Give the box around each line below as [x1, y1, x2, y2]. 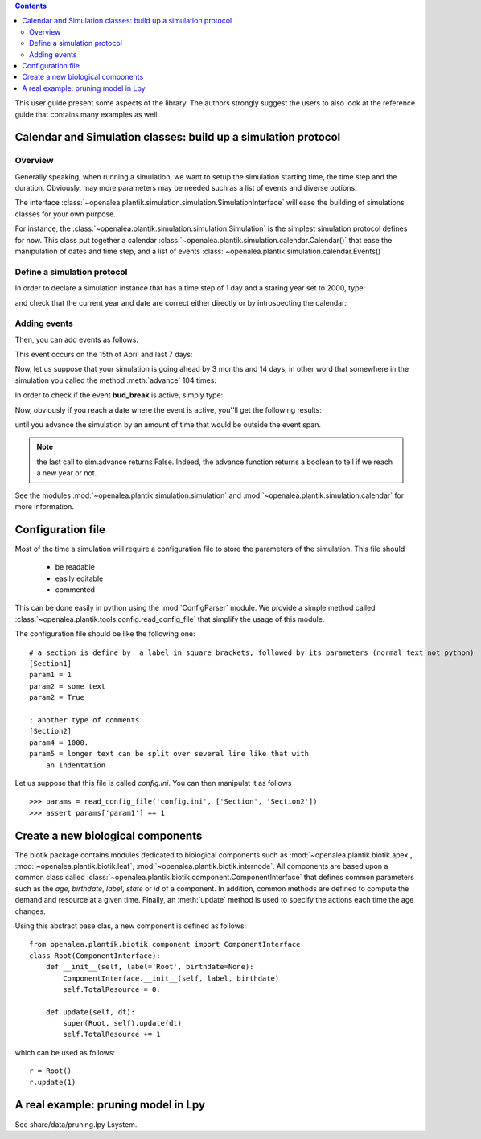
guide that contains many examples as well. [14, 109, 160, 119]
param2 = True [29, 693, 84, 702]
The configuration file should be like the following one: [14, 629, 195, 639]
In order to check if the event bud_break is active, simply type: [14, 390, 224, 400]
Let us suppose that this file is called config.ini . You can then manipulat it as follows [14, 778, 292, 787]
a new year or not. [36, 468, 97, 478]
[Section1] [29, 660, 72, 668]
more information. [14, 501, 74, 511]
